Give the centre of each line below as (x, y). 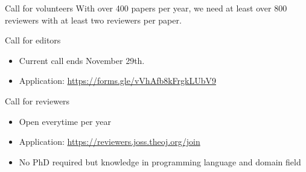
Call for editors (33, 40)
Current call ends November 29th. (82, 60)
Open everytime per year (65, 121)
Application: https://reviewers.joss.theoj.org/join (110, 142)
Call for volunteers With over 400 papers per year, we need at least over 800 (146, 8)
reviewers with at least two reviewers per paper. (93, 20)
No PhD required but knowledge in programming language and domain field (160, 161)
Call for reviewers (37, 100)
